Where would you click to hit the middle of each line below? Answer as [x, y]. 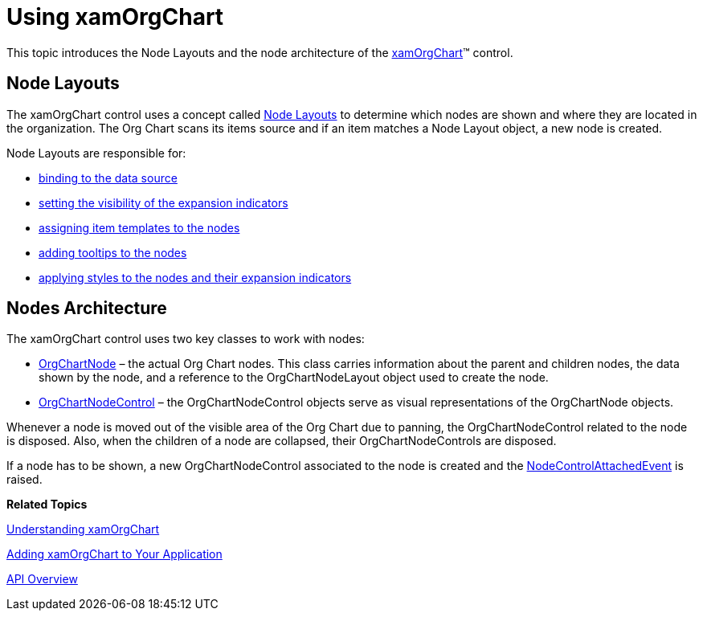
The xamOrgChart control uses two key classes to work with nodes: [186, 339]
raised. [25, 480]
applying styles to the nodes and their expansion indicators [195, 277]
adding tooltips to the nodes [113, 252]
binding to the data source [108, 178]
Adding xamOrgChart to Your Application [114, 554]
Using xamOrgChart [115, 17]
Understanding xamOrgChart [83, 529]
